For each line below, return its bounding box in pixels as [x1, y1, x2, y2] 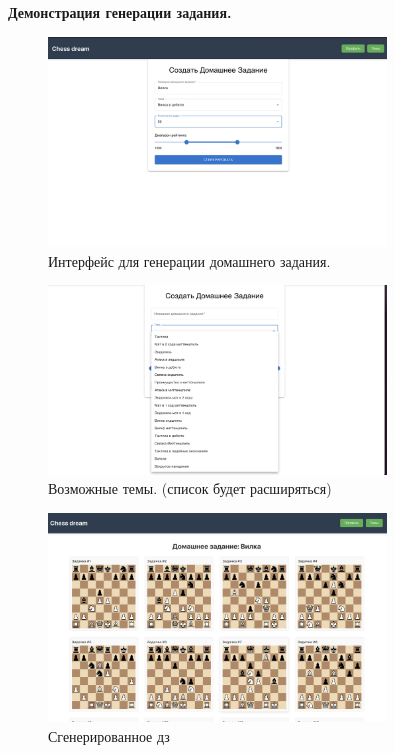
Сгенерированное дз [48, 726, 170, 747]
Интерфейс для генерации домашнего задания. [48, 250, 331, 271]
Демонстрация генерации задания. [8, 2, 232, 22]
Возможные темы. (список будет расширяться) [48, 478, 332, 499]
